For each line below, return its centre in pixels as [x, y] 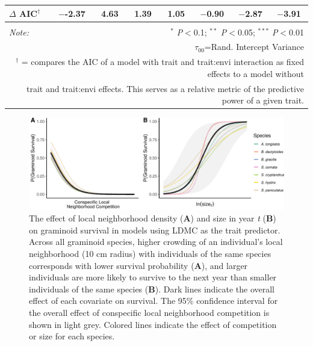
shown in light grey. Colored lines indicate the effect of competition [153, 324]
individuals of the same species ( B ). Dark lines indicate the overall [152, 289]
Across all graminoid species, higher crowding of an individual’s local [156, 242]
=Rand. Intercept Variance [254, 47]
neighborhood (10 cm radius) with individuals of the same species [150, 253]
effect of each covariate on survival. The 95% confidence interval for [153, 301]
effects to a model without [256, 73]
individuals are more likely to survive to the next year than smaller [153, 277]
